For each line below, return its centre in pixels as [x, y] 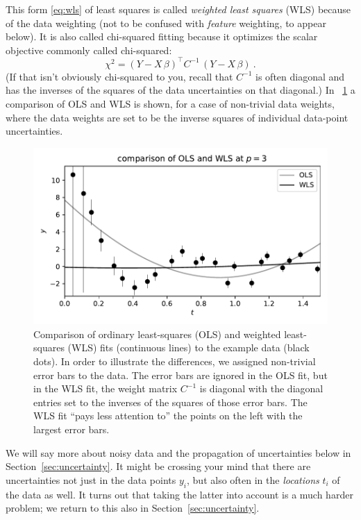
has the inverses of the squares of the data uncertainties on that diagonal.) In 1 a [180, 90]
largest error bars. [72, 429]
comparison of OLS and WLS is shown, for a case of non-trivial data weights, [170, 104]
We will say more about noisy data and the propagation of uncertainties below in [178, 452]
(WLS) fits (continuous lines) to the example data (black [188, 347]
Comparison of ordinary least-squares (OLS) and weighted [157, 334]
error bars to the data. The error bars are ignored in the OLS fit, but [180, 375]
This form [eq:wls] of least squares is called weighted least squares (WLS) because [178, 9]
